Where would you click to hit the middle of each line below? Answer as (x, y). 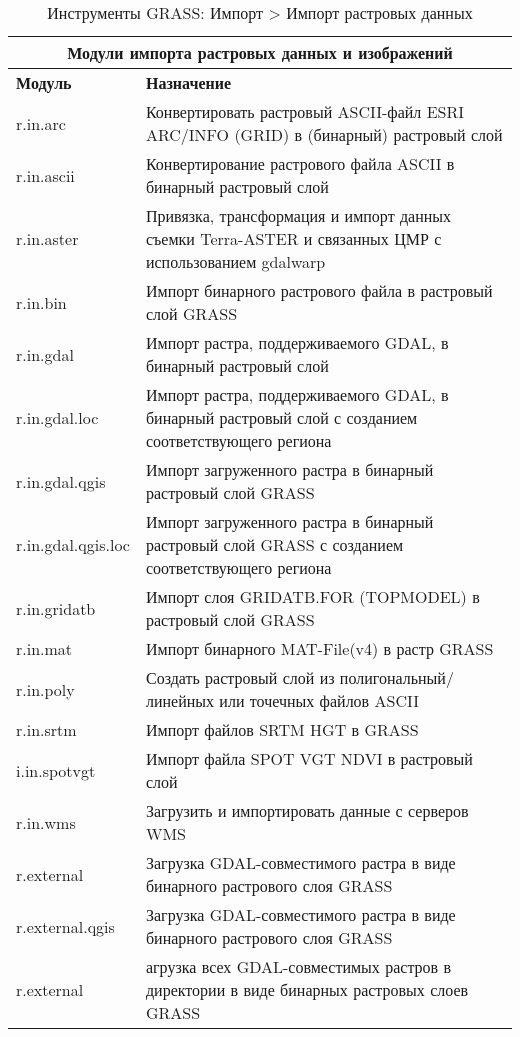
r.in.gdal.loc (57, 417)
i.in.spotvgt (56, 770)
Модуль (44, 82)
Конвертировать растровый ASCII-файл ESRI (304, 111)
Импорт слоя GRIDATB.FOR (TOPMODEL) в (312, 596)
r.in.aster (47, 238)
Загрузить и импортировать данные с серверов (307, 810)
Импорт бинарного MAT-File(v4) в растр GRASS (319, 648)
